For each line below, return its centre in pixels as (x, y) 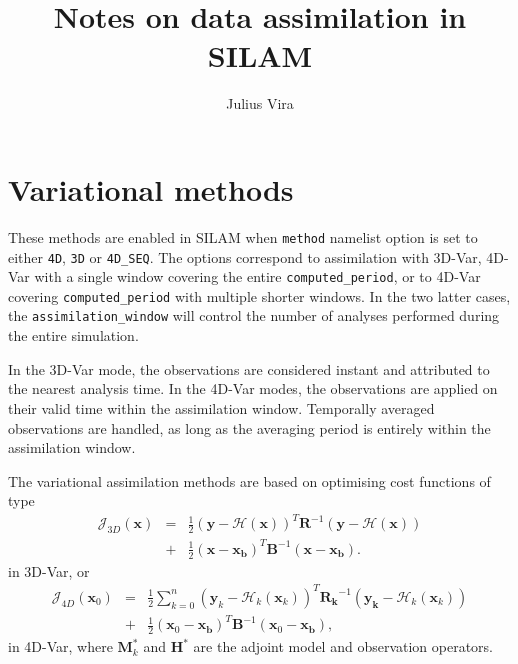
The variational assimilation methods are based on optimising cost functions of (249, 480)
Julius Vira (260, 103)
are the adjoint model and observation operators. (343, 646)
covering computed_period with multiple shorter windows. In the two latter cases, (259, 295)
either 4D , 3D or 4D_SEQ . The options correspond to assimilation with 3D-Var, (245, 256)
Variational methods (151, 188)
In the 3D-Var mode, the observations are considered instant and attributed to (249, 368)
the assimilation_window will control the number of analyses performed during (254, 315)
